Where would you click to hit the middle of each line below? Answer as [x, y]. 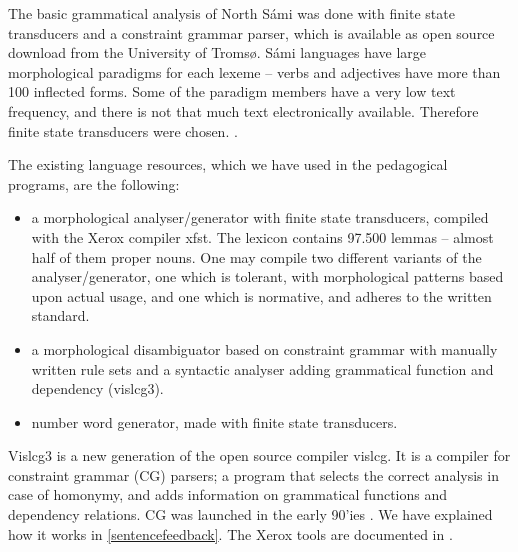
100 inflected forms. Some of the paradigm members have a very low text [232, 91]
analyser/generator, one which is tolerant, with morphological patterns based [267, 276]
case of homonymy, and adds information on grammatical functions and [228, 494]
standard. [60, 315]
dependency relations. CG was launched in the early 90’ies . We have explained [250, 514]
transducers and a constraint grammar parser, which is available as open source [251, 32]
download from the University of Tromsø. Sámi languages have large [217, 52]
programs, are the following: [94, 183]
